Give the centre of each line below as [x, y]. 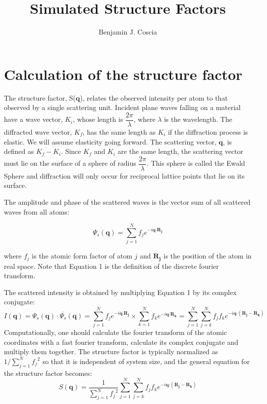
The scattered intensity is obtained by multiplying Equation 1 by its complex [120, 292]
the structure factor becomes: [48, 373]
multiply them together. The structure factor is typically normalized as [111, 351]
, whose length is [98, 119]
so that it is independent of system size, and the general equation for [146, 361]
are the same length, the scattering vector [180, 151]
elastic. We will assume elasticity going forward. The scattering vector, [110, 141]
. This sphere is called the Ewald [196, 163]
